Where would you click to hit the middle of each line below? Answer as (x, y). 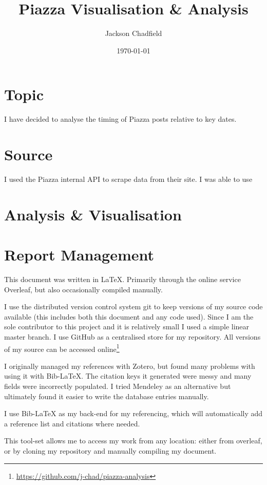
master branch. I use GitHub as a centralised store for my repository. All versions (132, 337)
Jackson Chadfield (133, 33)
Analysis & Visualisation (93, 214)
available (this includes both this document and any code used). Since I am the (129, 316)
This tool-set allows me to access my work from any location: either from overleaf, (133, 441)
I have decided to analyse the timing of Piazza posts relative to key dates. (120, 119)
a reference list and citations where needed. (72, 423)
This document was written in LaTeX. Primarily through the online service (122, 279)
